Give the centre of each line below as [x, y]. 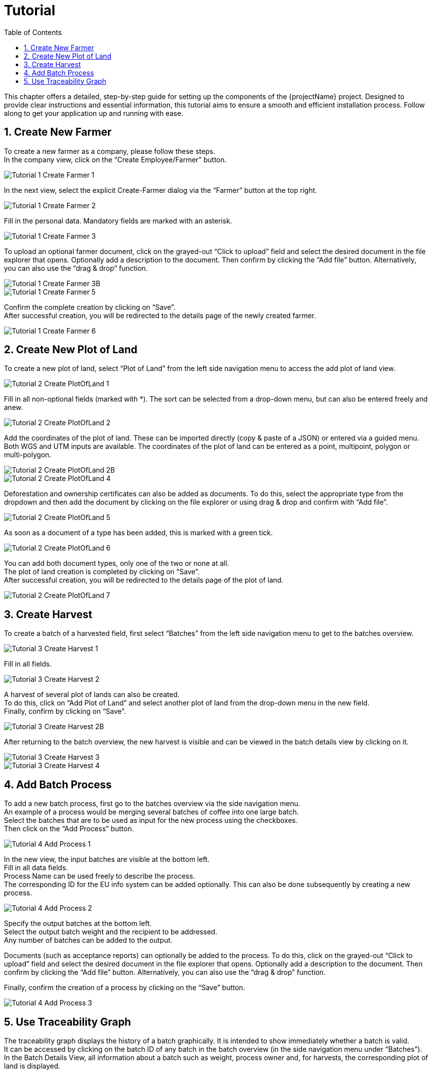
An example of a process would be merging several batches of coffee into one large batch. [151, 812]
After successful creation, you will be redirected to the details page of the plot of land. [144, 580]
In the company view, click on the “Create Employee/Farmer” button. [115, 159]
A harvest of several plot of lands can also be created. [92, 695]
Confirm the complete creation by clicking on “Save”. [90, 307]
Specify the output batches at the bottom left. [78, 924]
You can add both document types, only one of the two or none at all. [117, 563]
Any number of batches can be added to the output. [88, 940]
